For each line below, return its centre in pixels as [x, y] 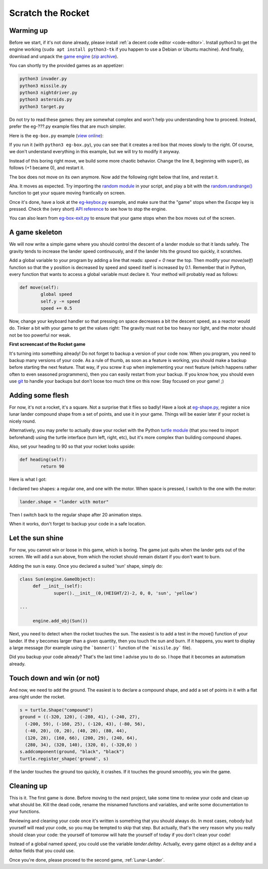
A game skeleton [36, 232]
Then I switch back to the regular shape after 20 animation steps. [76, 515]
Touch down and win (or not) [55, 678]
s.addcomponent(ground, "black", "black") [72, 752]
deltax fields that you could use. [42, 851]
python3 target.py [42, 106]
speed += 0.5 [56, 308]
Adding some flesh [39, 395]
